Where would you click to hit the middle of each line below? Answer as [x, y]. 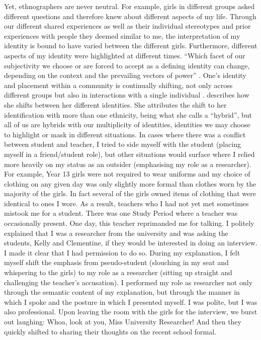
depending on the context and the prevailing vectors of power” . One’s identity [125, 75]
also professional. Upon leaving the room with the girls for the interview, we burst [131, 312]
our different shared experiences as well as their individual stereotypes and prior [127, 26]
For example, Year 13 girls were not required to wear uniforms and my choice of [127, 174]
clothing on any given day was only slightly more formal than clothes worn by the [130, 183]
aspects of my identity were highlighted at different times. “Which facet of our [125, 55]
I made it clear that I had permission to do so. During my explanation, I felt [122, 252]
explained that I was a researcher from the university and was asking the [116, 233]
